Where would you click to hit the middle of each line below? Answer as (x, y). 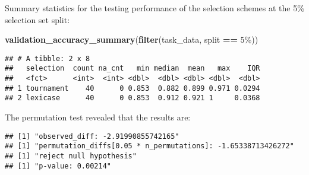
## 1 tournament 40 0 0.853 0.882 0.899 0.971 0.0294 (133, 88)
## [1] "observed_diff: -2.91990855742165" (92, 136)
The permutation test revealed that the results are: (98, 117)
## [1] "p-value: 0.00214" (58, 166)
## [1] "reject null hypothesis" (71, 156)
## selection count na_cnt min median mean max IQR (133, 69)
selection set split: (37, 19)
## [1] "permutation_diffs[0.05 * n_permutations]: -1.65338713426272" (149, 146)
